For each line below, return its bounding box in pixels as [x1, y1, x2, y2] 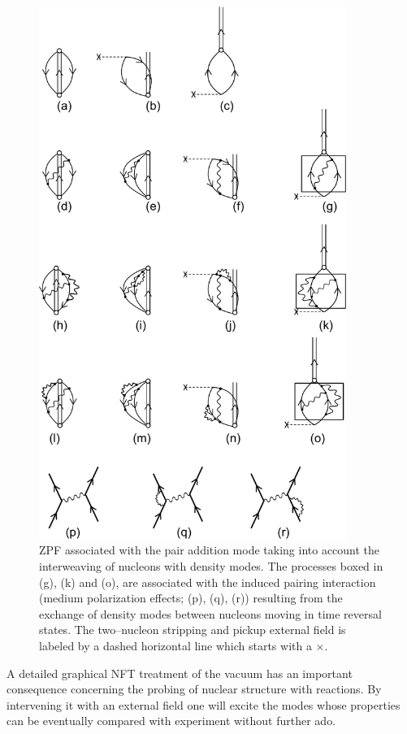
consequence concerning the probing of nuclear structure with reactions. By [6, 680, 382, 697]
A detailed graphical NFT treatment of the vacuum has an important [6, 664, 353, 681]
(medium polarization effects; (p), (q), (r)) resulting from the [39, 589, 343, 606]
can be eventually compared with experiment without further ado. [6, 712, 336, 729]
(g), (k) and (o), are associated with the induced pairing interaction [39, 573, 376, 590]
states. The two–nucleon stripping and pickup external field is [39, 621, 346, 638]
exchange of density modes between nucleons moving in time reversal [39, 605, 382, 622]
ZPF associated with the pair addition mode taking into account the [39, 541, 380, 558]
